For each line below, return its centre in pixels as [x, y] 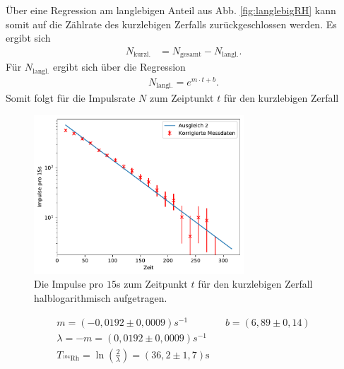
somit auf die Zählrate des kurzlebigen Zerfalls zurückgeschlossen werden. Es [171, 24]
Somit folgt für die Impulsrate [71, 98]
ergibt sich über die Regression [119, 67]
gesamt [191, 55]
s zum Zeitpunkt [152, 284]
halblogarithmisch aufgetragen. [101, 298]
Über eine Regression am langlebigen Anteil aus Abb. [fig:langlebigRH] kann [171, 10]
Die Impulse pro [69, 284]
